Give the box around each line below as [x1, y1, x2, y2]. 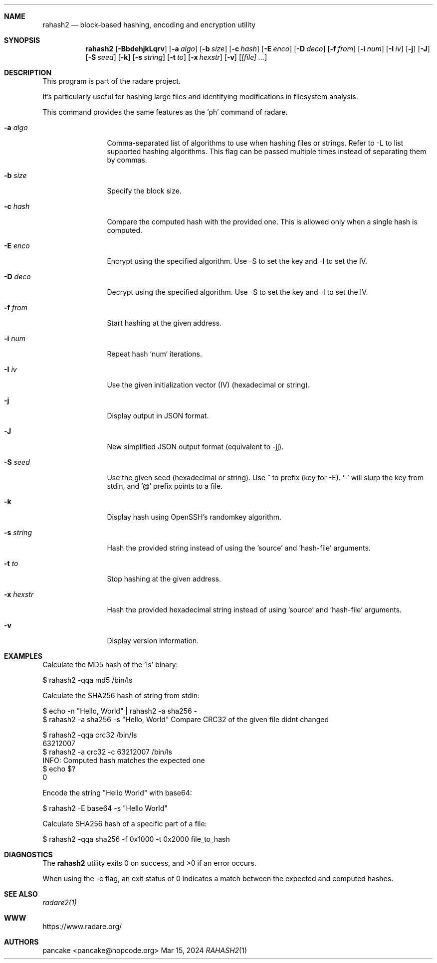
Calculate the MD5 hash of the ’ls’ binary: [42, 660, 178, 669]
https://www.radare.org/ [42, 922, 122, 931]
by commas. [107, 156, 147, 164]
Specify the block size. [107, 187, 182, 195]
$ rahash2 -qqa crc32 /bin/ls [42, 731, 137, 739]
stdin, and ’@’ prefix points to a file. [107, 482, 223, 490]
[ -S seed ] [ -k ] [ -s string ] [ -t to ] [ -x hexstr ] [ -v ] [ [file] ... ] [85, 53, 267, 61]
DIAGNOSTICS [4, 850, 53, 859]
